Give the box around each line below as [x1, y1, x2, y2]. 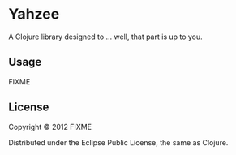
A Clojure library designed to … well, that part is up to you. [8, 32, 203, 41]
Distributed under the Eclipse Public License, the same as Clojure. [8, 137, 229, 147]
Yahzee [8, 5, 60, 24]
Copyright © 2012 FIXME [8, 122, 92, 131]
